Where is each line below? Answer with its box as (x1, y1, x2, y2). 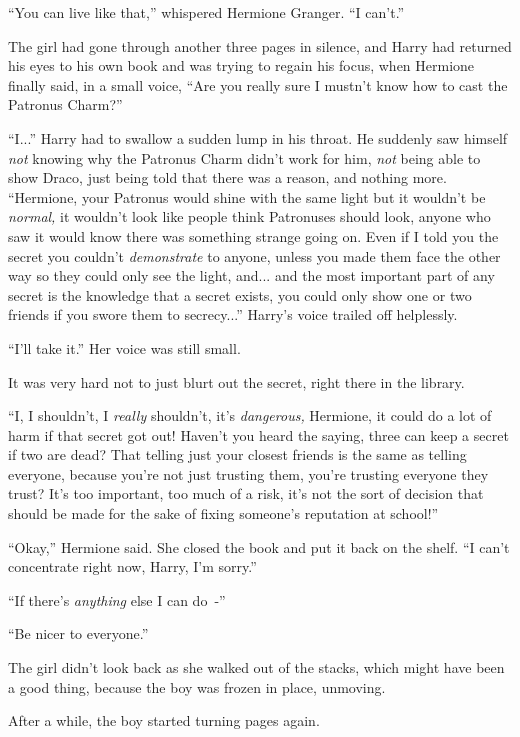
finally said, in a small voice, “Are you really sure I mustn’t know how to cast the (8, 74, 508, 95)
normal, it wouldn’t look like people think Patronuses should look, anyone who (8, 206, 491, 227)
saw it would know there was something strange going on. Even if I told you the (8, 225, 499, 246)
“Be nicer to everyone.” (8, 623, 149, 644)
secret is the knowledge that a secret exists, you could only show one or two (8, 284, 472, 305)
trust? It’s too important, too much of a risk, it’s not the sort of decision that (8, 483, 484, 504)
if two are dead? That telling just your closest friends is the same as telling (8, 444, 467, 465)
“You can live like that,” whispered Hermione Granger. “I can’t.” (8, 2, 405, 22)
